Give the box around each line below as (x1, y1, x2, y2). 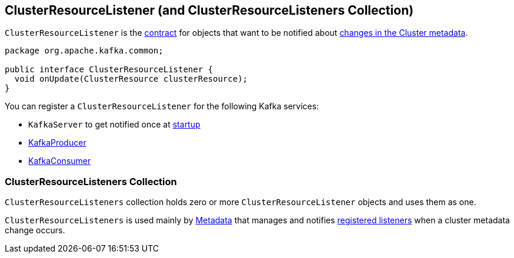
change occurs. (5, 225, 65, 236)
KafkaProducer (28, 138, 86, 148)
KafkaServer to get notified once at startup (28, 119, 201, 130)
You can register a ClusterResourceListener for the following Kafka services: (5, 101, 319, 112)
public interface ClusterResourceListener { (5, 65, 213, 75)
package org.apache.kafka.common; (5, 46, 163, 56)
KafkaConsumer (28, 156, 91, 166)
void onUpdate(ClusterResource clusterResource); (14, 74, 248, 84)
